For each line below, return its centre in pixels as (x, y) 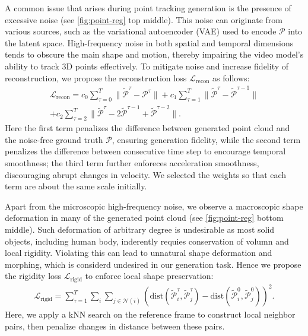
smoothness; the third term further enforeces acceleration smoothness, (132, 163)
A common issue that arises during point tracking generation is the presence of (148, 8)
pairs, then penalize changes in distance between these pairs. (115, 326)
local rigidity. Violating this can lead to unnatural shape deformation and (139, 253)
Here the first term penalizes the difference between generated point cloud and (147, 128)
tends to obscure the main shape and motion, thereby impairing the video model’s (154, 54)
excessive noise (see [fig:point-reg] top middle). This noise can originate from (144, 19)
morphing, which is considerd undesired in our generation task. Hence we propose (153, 264)
